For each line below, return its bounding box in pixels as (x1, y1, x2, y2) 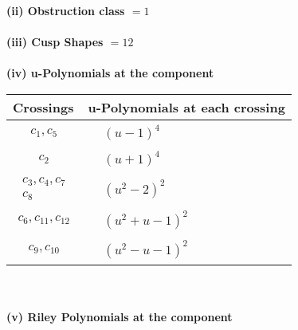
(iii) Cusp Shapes (6, 33, 104, 50)
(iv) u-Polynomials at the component (6, 65, 214, 81)
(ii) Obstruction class (6, 2, 125, 18)
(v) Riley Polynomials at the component (6, 308, 233, 325)
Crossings (13, 97, 74, 116)
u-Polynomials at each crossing (88, 97, 285, 116)
